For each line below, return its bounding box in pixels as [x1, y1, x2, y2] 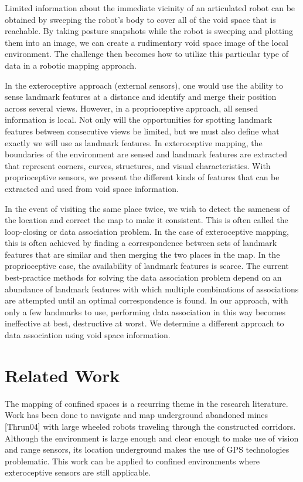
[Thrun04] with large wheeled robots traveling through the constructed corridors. [5, 420, 296, 432]
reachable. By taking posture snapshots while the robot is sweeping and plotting [5, 25, 293, 37]
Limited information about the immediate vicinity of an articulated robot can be [5, 2, 295, 14]
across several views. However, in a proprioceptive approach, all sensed [5, 102, 258, 114]
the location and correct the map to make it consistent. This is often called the [5, 214, 288, 226]
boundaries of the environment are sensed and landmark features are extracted [5, 148, 288, 160]
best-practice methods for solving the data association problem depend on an [5, 271, 282, 284]
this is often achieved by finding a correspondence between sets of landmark [5, 237, 277, 249]
